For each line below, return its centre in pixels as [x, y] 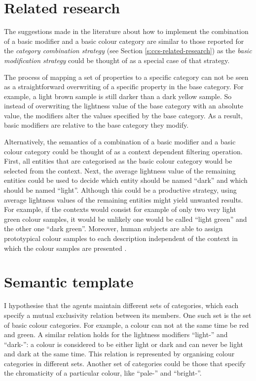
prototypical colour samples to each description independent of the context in [121, 238]
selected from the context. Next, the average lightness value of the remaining [120, 170]
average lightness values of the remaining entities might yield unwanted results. [124, 199]
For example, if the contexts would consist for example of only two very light [120, 209]
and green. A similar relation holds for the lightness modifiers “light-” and [116, 334]
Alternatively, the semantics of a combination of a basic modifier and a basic [120, 142]
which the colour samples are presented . [65, 248]
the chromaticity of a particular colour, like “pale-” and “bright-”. [103, 373]
